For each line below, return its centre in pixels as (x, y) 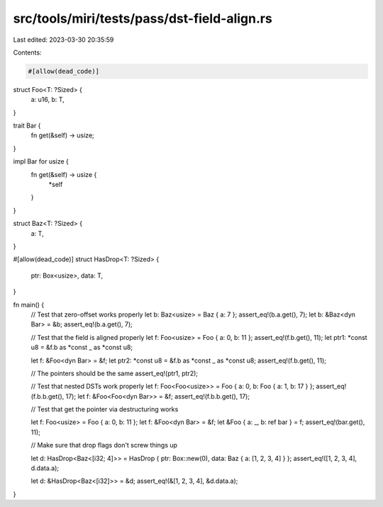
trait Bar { (27, 126)
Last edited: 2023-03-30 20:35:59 (63, 40)
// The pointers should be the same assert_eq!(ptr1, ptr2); (115, 373)
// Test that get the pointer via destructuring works (105, 409)
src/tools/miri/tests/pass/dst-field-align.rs (143, 18)
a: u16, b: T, (48, 100)
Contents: (27, 52)
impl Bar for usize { (41, 161)
